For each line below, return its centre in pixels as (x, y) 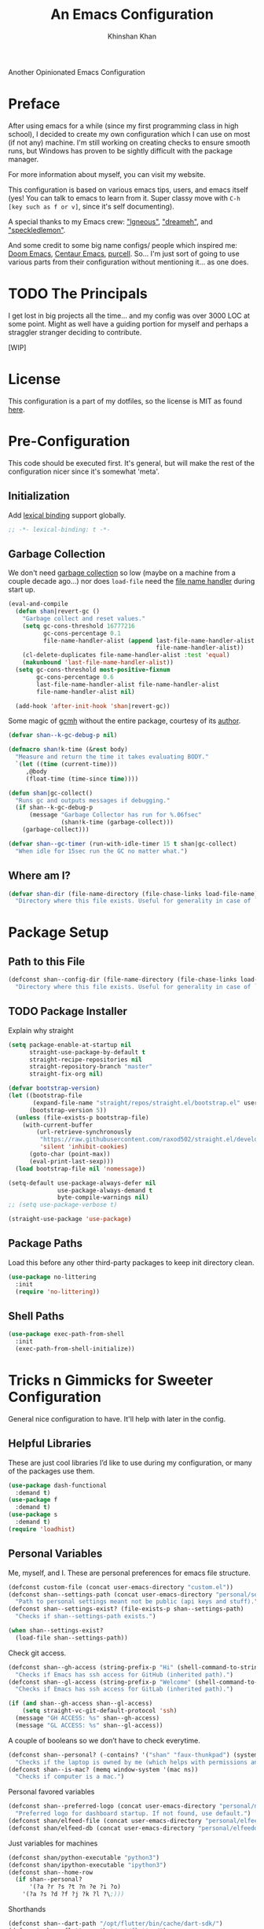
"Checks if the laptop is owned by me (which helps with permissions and (138, 1762)
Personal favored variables (51, 1792)
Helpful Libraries (50, 1444)
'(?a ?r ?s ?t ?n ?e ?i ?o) (75, 1887)
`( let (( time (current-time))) (66, 765)
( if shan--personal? (49, 1879)
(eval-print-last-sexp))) (71, 1161)
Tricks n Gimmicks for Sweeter (111, 1380)
